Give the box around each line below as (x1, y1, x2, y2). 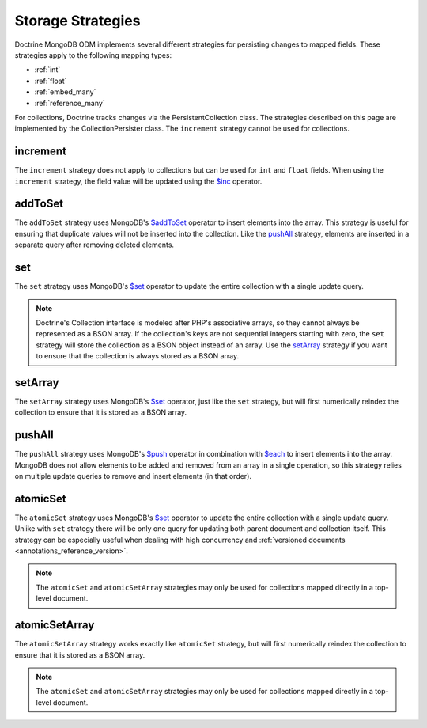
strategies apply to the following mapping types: (14, 50, 172, 59)
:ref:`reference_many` (34, 98, 106, 108)
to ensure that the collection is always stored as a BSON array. (36, 351, 240, 361)
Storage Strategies (14, 12, 141, 29)
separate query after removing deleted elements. (14, 240, 174, 249)
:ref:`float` (34, 76, 67, 85)
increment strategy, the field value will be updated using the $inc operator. (14, 176, 263, 186)
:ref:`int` (34, 65, 61, 74)
